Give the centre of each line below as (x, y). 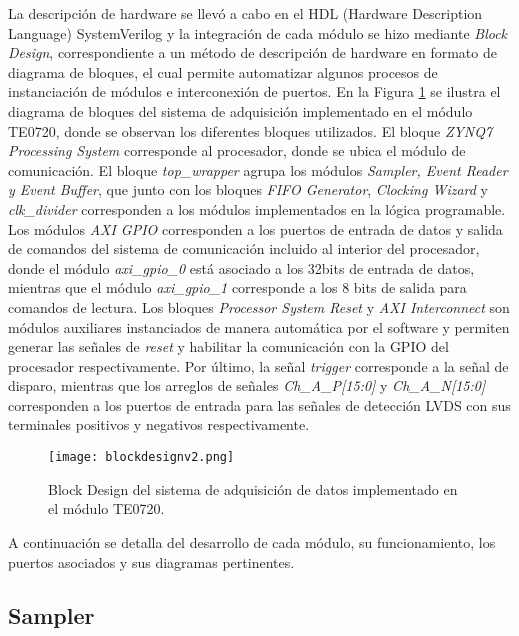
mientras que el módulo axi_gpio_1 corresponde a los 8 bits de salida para (237, 287)
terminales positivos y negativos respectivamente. (159, 424)
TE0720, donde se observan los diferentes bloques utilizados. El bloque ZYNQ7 (250, 130)
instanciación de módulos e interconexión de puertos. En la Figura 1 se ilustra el (254, 91)
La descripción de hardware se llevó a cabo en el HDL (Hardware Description (245, 13)
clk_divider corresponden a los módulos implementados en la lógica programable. (257, 208)
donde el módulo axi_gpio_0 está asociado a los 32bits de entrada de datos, (241, 267)
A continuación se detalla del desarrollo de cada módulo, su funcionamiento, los (252, 541)
